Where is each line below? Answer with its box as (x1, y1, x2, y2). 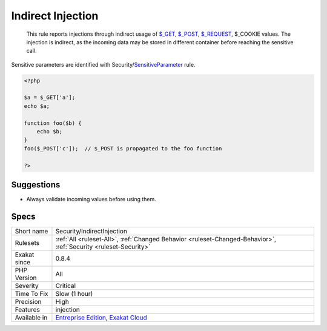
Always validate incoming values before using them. (26, 196, 157, 203)
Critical (55, 282, 76, 290)
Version (15, 273, 37, 282)
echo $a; (24, 102, 50, 109)
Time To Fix (15, 290, 48, 298)
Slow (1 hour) (55, 290, 93, 298)
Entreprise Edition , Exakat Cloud (55, 313, 148, 322)
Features (15, 306, 41, 314)
